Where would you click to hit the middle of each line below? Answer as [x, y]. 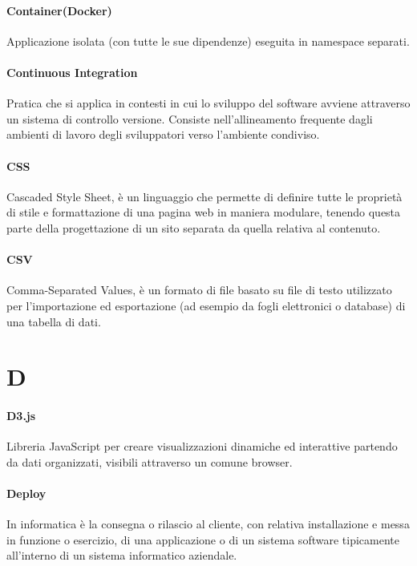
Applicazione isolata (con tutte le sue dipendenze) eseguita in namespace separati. [208, 40]
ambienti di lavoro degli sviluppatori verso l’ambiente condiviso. [163, 134]
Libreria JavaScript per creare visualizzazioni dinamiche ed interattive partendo [202, 446]
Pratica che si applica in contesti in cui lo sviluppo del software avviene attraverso [208, 103]
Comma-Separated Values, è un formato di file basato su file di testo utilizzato [199, 290]
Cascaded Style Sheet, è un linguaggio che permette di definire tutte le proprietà [204, 196]
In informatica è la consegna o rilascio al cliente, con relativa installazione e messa [208, 524]
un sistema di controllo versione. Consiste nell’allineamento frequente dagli [190, 118]
